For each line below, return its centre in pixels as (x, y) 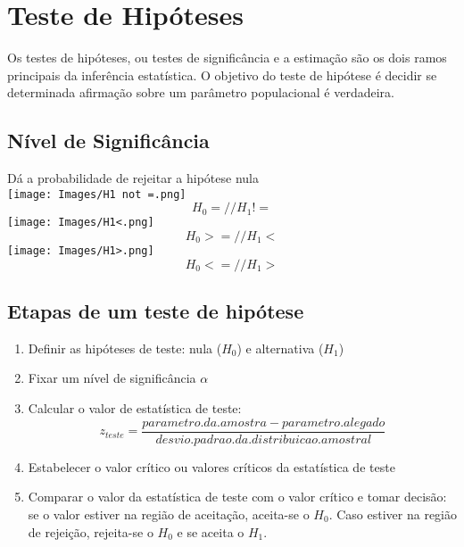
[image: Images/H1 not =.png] (97, 194)
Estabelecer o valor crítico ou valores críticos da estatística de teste (211, 466)
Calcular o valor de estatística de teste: (135, 408)
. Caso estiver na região (393, 514)
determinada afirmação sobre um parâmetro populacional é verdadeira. (201, 92)
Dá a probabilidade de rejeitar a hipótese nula (133, 178)
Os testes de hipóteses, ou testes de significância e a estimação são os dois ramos (227, 58)
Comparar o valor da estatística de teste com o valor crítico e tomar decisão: (237, 497)
